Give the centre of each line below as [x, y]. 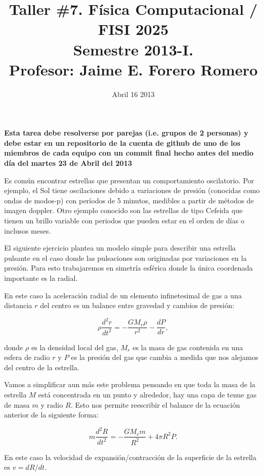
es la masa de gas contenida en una [188, 347]
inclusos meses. [28, 230]
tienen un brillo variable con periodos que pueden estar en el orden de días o [124, 221]
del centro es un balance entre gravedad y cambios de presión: [137, 305]
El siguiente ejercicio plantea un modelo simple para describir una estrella [120, 248]
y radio [52, 404]
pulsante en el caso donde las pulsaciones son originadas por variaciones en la [126, 258]
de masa [17, 404]
